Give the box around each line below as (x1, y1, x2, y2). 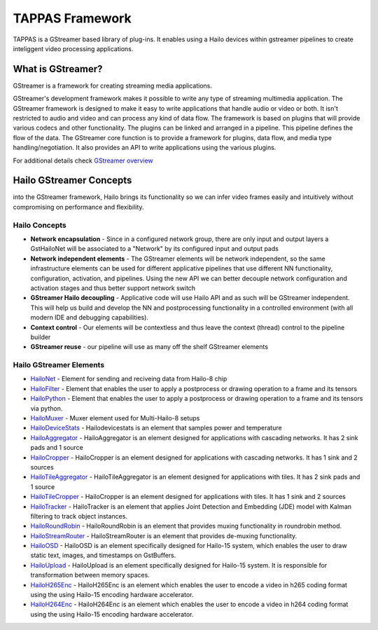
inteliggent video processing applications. (13, 44, 134, 53)
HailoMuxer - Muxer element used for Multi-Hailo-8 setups (30, 414, 200, 423)
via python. (30, 404, 63, 413)
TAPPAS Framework (13, 11, 132, 26)
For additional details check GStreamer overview (13, 156, 153, 165)
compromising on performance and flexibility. (13, 203, 144, 211)
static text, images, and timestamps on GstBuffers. (30, 551, 176, 560)
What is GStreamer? (13, 63, 103, 75)
